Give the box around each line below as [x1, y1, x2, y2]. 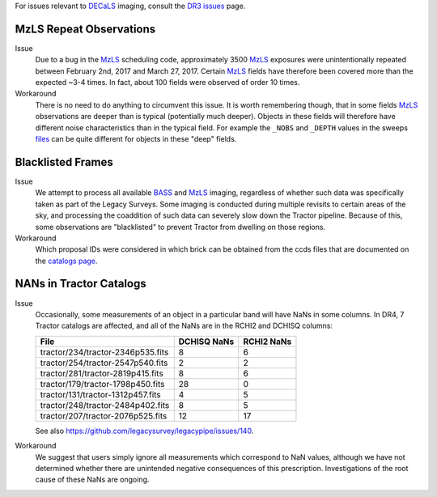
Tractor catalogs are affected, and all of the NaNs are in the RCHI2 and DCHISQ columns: [35, 321, 333, 331]
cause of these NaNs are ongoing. [35, 474, 150, 485]
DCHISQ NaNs [178, 336, 235, 347]
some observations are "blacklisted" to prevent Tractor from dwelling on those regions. [35, 222, 326, 232]
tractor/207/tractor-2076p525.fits [40, 410, 168, 421]
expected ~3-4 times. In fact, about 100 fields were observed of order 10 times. [35, 78, 300, 87]
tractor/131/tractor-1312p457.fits [40, 389, 161, 400]
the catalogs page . [35, 256, 98, 265]
